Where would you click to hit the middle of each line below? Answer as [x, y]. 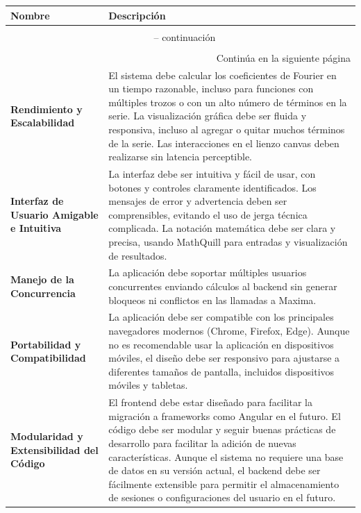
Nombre [30, 15]
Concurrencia [43, 293]
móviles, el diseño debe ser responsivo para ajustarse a [224, 358]
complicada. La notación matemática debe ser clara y [222, 228]
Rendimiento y [47, 109]
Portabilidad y [46, 344]
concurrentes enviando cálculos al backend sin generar [223, 286]
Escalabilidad [43, 123]
